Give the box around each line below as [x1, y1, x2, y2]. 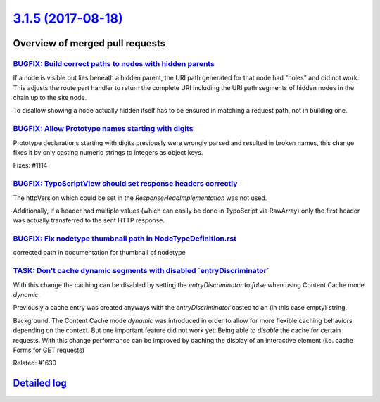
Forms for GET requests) [13, 346, 84, 354]
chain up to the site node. [13, 94, 87, 102]
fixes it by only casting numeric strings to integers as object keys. [13, 149, 203, 157]
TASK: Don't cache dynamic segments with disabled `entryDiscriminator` [13, 266, 270, 276]
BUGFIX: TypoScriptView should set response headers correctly [13, 179, 238, 189]
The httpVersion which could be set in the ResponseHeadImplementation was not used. [13, 194, 267, 202]
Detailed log [13, 377, 67, 389]
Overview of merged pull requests [13, 37, 166, 49]
